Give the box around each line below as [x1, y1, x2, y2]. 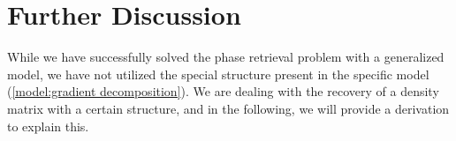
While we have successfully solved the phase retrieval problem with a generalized [7, 48, 445, 66]
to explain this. [7, 116, 89, 135]
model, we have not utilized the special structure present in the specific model [7, 64, 429, 83]
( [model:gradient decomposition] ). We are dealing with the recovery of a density [7, 82, 439, 100]
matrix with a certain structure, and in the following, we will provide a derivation [7, 99, 450, 117]
